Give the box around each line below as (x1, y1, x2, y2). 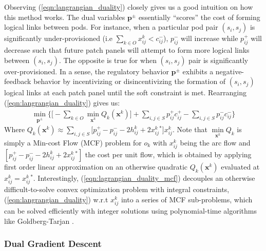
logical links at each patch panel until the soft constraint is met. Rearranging (4, 87, 246, 98)
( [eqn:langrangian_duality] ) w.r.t (4, 194, 108, 204)
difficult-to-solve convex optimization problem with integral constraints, (4, 184, 230, 195)
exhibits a (182, 66, 214, 76)
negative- (215, 66, 244, 76)
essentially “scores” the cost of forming (138, 11, 260, 22)
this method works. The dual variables (4, 11, 125, 22)
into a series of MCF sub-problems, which (121, 194, 253, 204)
